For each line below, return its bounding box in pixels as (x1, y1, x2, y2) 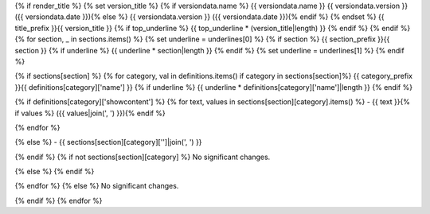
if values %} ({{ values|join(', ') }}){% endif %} (14, 108, 166, 118)
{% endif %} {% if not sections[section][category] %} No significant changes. (14, 152, 271, 161)
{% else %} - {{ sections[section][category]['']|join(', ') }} (14, 138, 202, 147)
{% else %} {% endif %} (14, 167, 95, 177)
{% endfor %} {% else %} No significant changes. (14, 181, 179, 191)
